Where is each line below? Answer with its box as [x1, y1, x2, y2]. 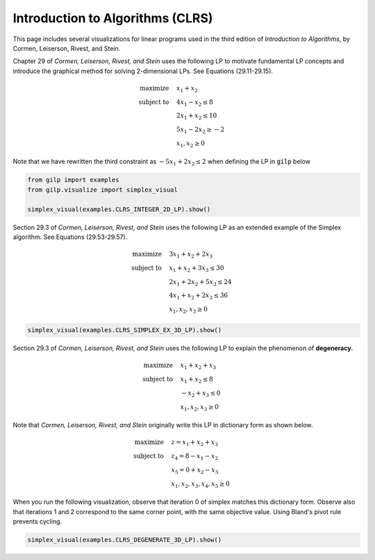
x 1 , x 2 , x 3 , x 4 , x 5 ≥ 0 [171, 479, 230, 489]
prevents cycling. [12, 518, 62, 526]
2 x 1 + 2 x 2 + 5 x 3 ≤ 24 [169, 278, 232, 288]
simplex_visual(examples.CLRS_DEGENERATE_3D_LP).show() [27, 536, 222, 544]
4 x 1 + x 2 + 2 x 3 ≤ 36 [169, 292, 228, 302]
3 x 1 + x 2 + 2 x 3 [169, 250, 213, 260]
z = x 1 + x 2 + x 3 [171, 438, 219, 448]
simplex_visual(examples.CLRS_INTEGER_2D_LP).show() [27, 205, 211, 213]
